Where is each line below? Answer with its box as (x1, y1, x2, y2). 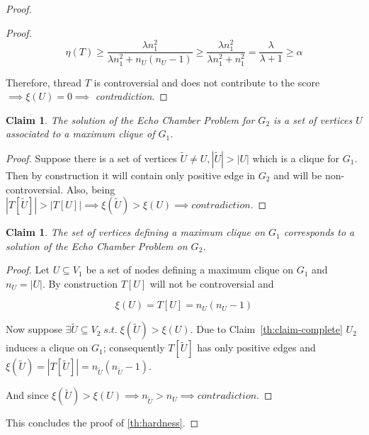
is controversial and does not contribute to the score (93, 74, 320, 89)
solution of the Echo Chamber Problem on (6, 238, 188, 253)
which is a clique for (252, 150, 340, 165)
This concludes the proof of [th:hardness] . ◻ (6, 415, 199, 430)
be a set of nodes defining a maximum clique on (86, 262, 293, 277)
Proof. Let (6, 262, 50, 277)
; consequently (103, 340, 165, 355)
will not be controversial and (149, 276, 274, 290)
